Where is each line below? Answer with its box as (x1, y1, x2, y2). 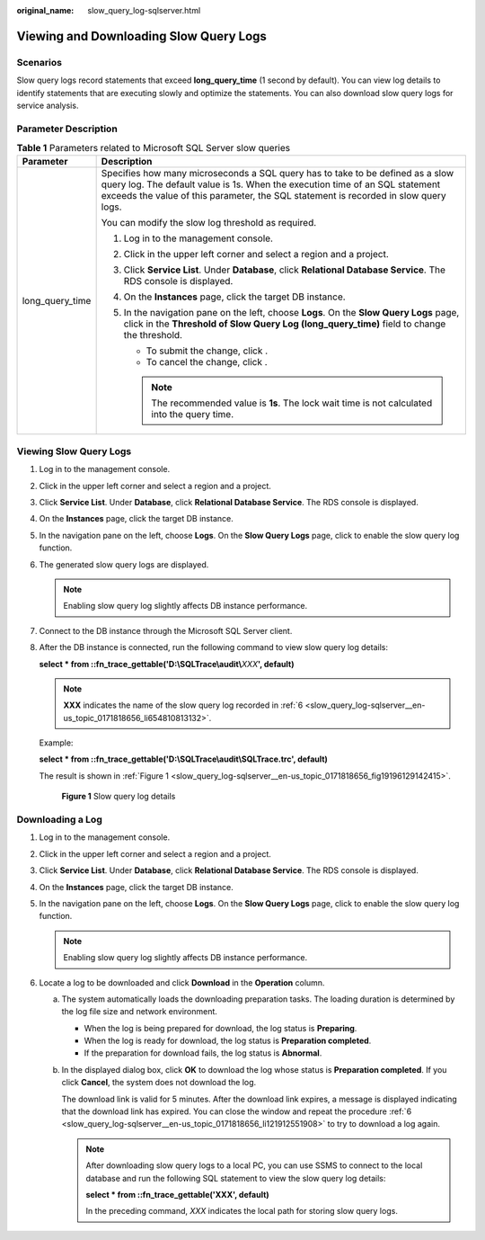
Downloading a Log (16, 814, 102, 825)
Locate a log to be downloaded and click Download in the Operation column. (39, 977, 325, 988)
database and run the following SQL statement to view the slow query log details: (85, 1173, 386, 1183)
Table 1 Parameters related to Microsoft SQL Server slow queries (16, 142, 291, 155)
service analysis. (16, 100, 79, 111)
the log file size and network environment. (61, 1006, 217, 1017)
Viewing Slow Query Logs (16, 445, 132, 458)
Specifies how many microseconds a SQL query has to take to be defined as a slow (101, 167, 454, 180)
